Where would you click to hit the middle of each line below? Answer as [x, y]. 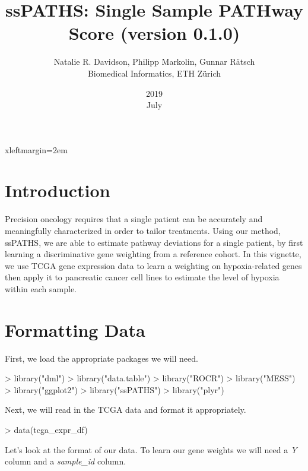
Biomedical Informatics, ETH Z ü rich [154, 73]
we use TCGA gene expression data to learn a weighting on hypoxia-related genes [153, 265]
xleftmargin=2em [36, 149]
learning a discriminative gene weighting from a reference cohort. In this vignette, [153, 254]
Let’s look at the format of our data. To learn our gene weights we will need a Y [151, 449]
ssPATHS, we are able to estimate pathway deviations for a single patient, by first [154, 242]
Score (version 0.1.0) [154, 33]
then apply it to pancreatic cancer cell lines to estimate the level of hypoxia [142, 277]
